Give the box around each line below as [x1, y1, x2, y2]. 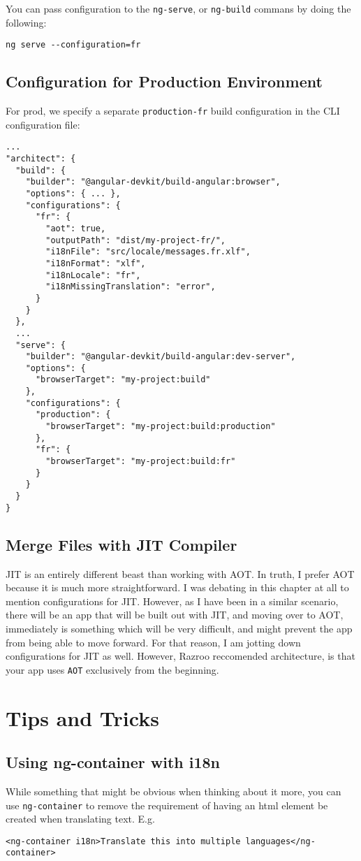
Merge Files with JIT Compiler [6, 533, 237, 555]
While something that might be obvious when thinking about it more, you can [6, 783, 341, 798]
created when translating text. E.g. [6, 811, 155, 826]
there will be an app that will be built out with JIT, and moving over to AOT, [6, 607, 344, 622]
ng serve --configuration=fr [6, 40, 141, 50]
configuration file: [6, 117, 80, 131]
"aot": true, [45, 223, 106, 233]
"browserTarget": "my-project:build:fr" [45, 456, 236, 467]
